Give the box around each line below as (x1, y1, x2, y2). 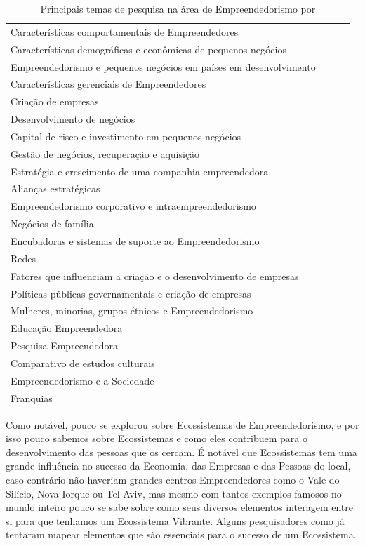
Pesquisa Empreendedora (11, 338, 119, 353)
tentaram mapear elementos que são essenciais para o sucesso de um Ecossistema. (6, 527, 357, 542)
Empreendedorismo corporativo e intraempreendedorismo (11, 199, 256, 213)
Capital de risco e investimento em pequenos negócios (11, 128, 241, 143)
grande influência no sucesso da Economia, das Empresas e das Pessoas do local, (6, 458, 351, 473)
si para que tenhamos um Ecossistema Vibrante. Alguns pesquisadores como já (6, 513, 345, 528)
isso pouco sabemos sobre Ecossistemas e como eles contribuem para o (6, 431, 307, 446)
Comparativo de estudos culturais (11, 355, 155, 370)
